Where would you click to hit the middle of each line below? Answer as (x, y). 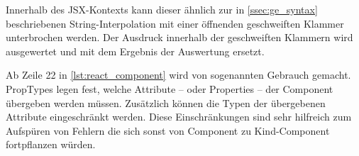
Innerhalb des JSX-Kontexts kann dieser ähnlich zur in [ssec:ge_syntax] (162, 9)
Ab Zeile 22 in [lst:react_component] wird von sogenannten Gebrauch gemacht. (178, 75)
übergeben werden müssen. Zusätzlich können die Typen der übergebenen (166, 102)
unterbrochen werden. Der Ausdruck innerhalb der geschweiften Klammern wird (179, 37)
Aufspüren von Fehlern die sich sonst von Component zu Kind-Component (168, 130)
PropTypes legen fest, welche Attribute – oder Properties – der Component (170, 88)
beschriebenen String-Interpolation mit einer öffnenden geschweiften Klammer (175, 23)
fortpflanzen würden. (51, 144)
